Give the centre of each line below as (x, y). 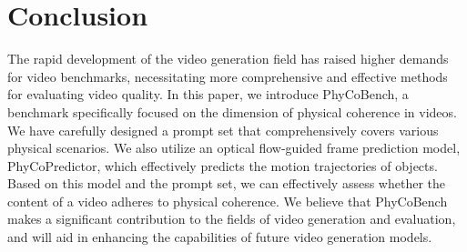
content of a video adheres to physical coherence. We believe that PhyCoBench (228, 201)
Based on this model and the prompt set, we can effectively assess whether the (226, 183)
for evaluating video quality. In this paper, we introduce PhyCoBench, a (208, 94)
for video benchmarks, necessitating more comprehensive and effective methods (228, 76)
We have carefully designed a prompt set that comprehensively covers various (223, 130)
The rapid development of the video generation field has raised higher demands (228, 59)
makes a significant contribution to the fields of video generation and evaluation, (232, 219)
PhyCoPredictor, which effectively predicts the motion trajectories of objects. (223, 165)
